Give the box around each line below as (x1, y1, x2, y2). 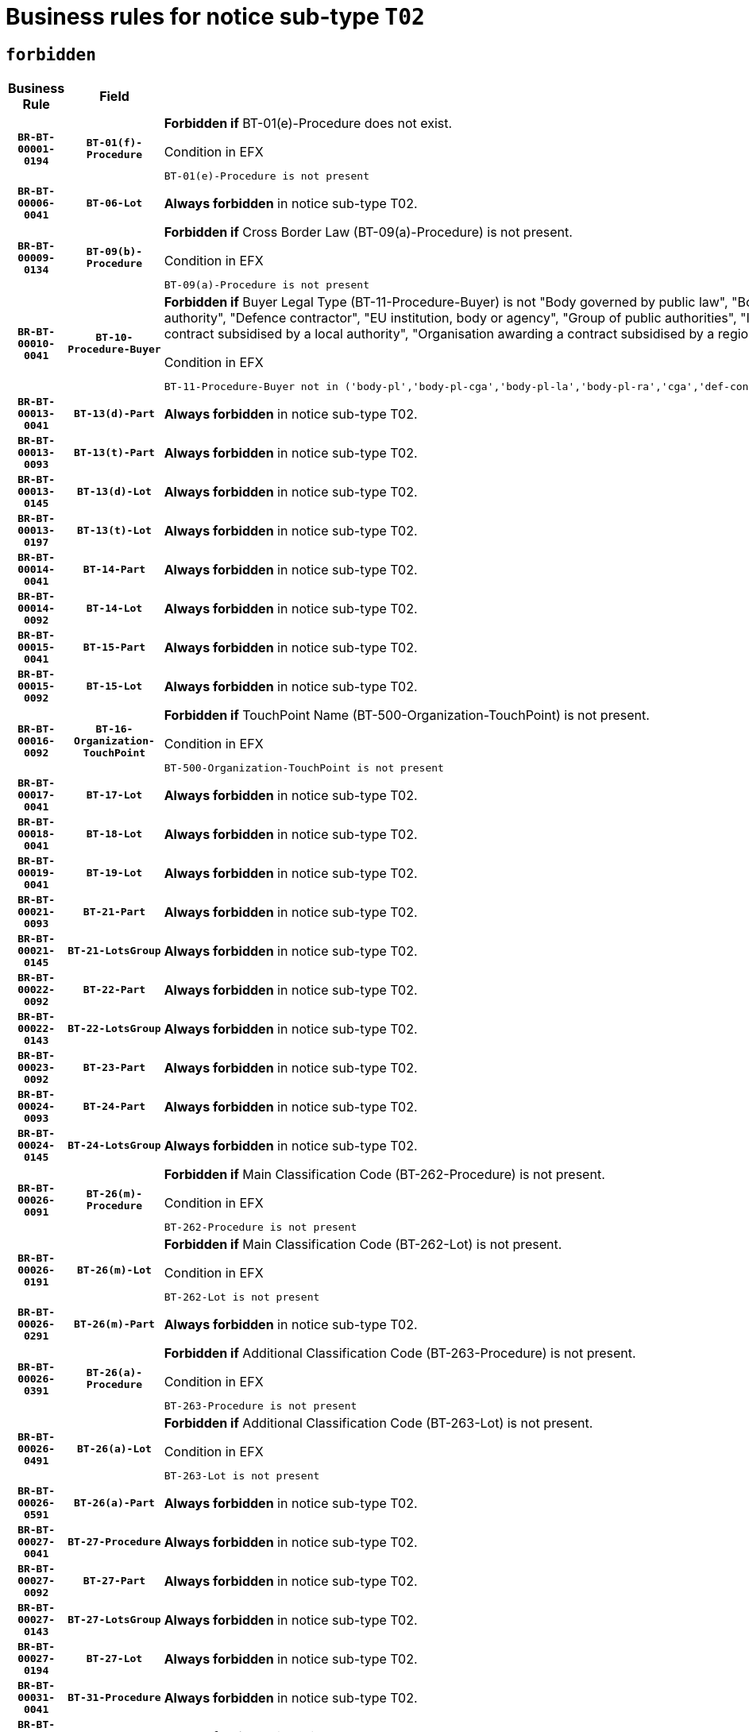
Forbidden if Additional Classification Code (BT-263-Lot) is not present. (164, 1415, 593, 1432)
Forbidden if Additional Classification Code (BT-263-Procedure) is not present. (164, 1345, 636, 1362)
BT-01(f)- (86, 137, 143, 149)
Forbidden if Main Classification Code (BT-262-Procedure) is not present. (164, 1166, 605, 1183)
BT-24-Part (83, 1100, 146, 1113)
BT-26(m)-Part (74, 1318, 155, 1331)
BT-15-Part (83, 641, 146, 654)
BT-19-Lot (86, 867, 143, 880)
